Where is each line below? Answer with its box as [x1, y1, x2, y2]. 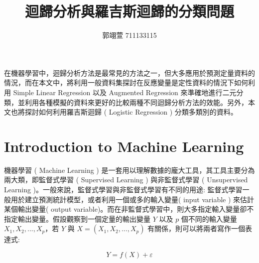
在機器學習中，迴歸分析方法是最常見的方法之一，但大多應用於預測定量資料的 [4, 67, 255, 78]
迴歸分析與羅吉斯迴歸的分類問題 [24, 1, 234, 21]
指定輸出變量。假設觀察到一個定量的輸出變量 [4, 213, 150, 224]
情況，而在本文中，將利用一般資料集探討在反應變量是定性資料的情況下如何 [4, 77, 248, 88]
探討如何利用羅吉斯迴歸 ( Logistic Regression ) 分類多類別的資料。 [24, 107, 238, 117]
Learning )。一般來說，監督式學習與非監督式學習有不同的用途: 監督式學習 [4, 184, 243, 194]
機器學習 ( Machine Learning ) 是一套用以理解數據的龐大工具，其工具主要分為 [4, 164, 255, 175]
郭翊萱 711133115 [102, 30, 157, 40]
